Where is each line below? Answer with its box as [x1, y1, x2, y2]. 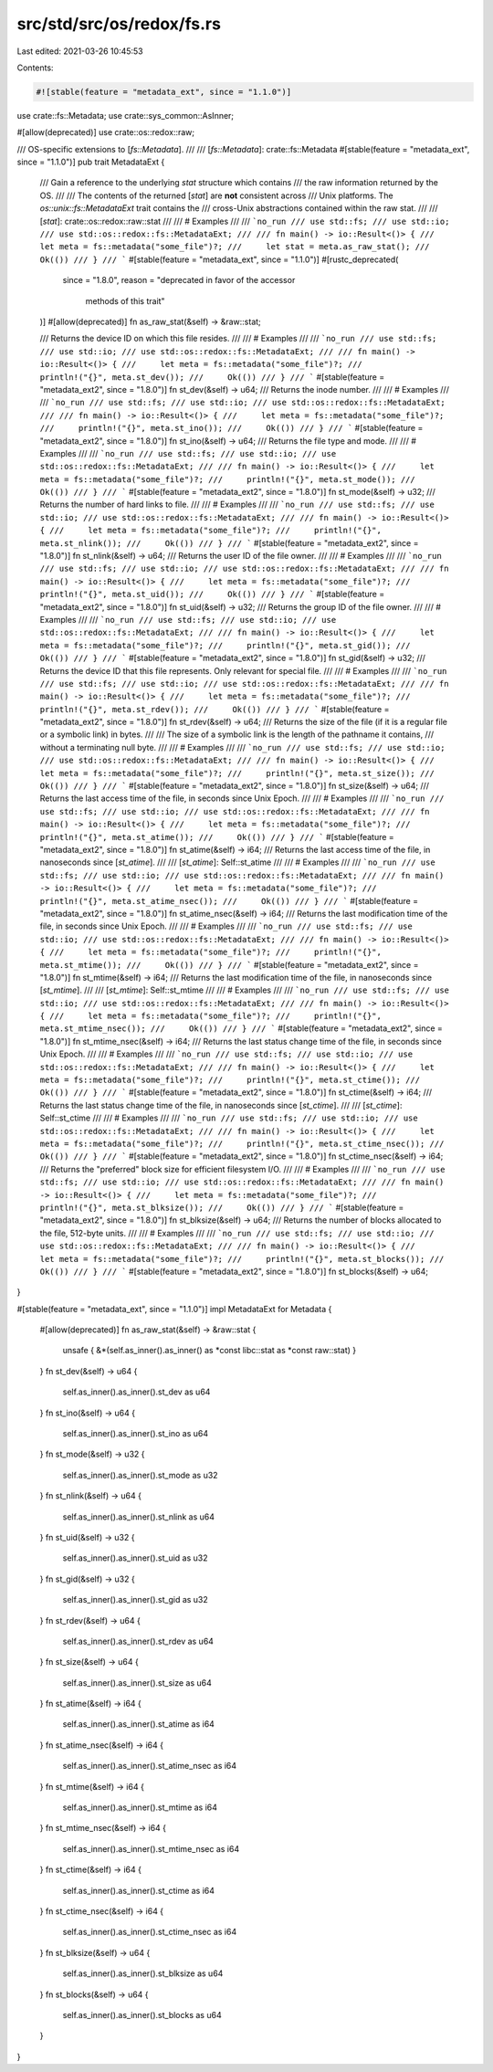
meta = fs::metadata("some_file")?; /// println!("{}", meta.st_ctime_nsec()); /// [39, 1138, 445, 1149]
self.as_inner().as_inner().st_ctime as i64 [62, 1885, 215, 1896]
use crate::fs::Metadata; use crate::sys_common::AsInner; [16, 110, 235, 121]
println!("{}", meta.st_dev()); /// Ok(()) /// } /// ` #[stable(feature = [39, 371, 385, 383]
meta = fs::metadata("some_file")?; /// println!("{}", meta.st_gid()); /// [39, 640, 411, 650]
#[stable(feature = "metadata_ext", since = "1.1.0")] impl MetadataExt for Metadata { [16, 1303, 332, 1314]
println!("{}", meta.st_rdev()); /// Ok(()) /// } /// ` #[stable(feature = [39, 703, 390, 714]
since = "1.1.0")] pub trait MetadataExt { [16, 156, 165, 168]
